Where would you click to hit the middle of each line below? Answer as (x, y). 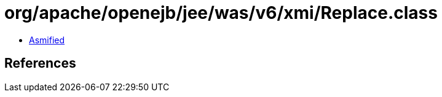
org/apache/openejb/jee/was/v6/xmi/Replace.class (221, 13)
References (40, 63)
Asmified (47, 40)
